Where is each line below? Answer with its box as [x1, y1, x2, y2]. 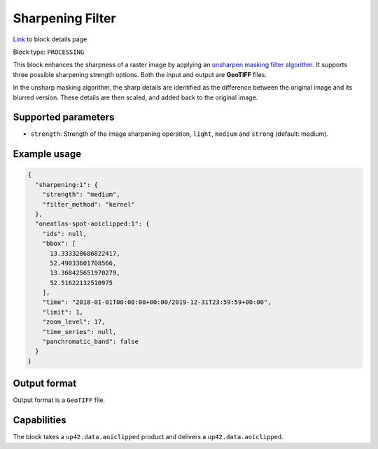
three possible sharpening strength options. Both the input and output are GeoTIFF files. [13, 70, 267, 78]
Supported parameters [13, 111, 115, 123]
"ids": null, [42, 230, 87, 237]
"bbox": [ [42, 240, 76, 248]
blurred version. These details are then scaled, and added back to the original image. [13, 93, 258, 102]
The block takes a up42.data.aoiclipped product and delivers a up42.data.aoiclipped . [13, 433, 283, 441]
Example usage [13, 148, 82, 160]
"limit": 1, [42, 308, 84, 316]
